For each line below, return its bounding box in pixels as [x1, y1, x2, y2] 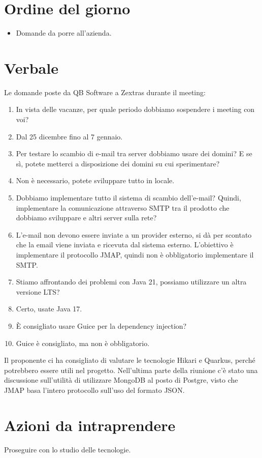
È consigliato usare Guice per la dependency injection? [16, 320, 187, 331]
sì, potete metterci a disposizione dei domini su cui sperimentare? [16, 158, 220, 168]
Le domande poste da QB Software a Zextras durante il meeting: [4, 87, 206, 97]
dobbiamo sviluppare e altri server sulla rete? [16, 212, 157, 223]
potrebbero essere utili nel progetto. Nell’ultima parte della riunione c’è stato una [4, 364, 258, 375]
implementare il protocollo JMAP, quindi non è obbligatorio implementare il [16, 249, 254, 260]
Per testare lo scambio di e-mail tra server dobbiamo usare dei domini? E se [16, 148, 252, 159]
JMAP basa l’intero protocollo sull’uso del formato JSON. [4, 384, 185, 395]
